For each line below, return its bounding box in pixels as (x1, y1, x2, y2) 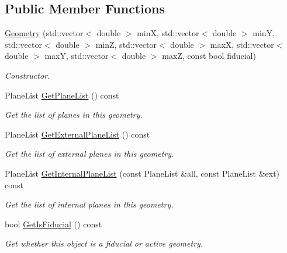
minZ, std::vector (95, 38, 157, 50)
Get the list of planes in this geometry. (5, 108, 143, 121)
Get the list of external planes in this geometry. (5, 147, 174, 160)
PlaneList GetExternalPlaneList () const (5, 128, 150, 140)
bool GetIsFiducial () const (5, 217, 102, 230)
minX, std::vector (137, 27, 199, 39)
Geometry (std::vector (5, 27, 84, 39)
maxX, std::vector (210, 38, 274, 50)
